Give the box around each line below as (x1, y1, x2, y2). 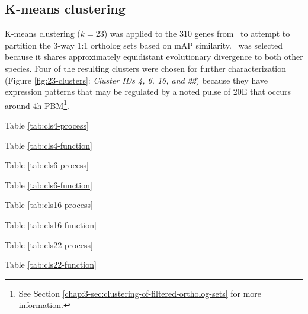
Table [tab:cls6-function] (5, 178, 92, 191)
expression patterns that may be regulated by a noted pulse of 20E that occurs (5, 85, 291, 98)
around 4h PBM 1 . (5, 97, 69, 111)
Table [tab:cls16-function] (5, 218, 97, 230)
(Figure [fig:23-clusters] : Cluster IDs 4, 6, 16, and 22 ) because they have (5, 73, 268, 86)
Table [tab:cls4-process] (5, 119, 89, 132)
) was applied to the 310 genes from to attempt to (104, 27, 290, 40)
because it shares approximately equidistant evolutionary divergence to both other (5, 50, 303, 63)
